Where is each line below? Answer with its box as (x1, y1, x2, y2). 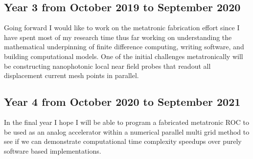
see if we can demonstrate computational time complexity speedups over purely (4, 136, 242, 146)
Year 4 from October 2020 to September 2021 (4, 94, 241, 109)
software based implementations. (4, 145, 101, 156)
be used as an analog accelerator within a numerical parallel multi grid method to (4, 126, 250, 137)
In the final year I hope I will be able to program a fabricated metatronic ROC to (4, 117, 249, 127)
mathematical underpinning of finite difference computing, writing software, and (4, 41, 244, 52)
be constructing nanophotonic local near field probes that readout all (4, 60, 211, 71)
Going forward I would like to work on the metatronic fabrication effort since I (4, 22, 240, 33)
